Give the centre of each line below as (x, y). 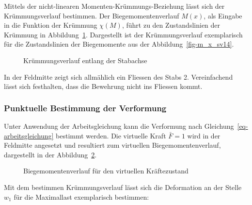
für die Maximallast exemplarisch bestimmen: (81, 196)
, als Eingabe (223, 15)
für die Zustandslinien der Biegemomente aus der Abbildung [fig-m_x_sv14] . (119, 44)
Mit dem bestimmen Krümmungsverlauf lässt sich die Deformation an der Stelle (123, 187)
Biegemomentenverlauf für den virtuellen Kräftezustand (106, 171)
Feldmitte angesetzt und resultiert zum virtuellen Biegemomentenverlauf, (112, 145)
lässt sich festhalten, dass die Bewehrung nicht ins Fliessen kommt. (103, 86)
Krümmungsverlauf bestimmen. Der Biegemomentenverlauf (92, 15)
